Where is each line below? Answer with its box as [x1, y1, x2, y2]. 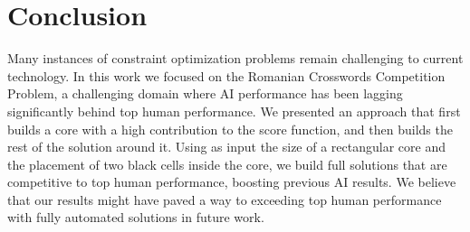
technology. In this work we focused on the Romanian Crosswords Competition [7, 66, 446, 85]
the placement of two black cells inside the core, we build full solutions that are [7, 154, 447, 173]
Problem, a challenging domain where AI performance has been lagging [7, 84, 403, 103]
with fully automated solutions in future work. [7, 208, 264, 227]
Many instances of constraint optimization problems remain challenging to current [7, 49, 464, 68]
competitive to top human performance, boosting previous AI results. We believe [7, 172, 456, 191]
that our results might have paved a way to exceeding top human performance [7, 190, 442, 209]
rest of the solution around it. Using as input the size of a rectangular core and [7, 137, 446, 156]
